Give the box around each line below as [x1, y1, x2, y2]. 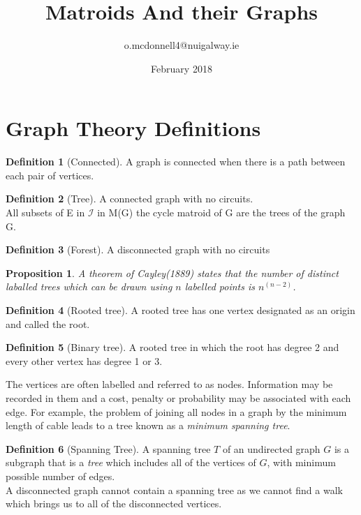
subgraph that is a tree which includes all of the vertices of [6, 455, 256, 470]
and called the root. [6, 316, 90, 331]
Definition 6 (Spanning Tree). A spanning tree [6, 441, 211, 456]
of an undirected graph [222, 441, 321, 456]
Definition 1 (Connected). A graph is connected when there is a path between [6, 154, 346, 169]
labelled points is [184, 279, 255, 294]
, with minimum [267, 455, 336, 470]
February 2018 [151, 61, 212, 75]
